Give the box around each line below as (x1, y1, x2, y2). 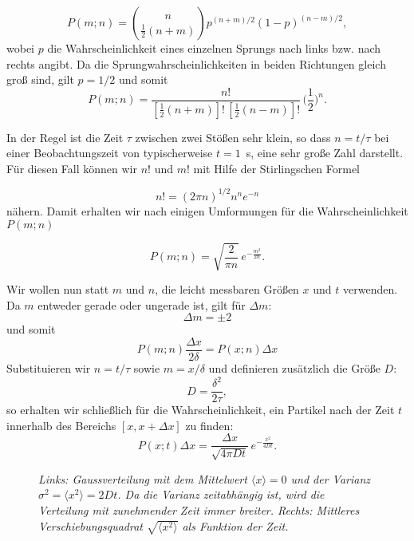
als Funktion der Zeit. (182, 517, 289, 534)
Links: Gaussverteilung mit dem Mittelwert (38, 470, 247, 487)
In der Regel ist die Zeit (6, 128, 124, 145)
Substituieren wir (6, 359, 91, 376)
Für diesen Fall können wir (6, 160, 137, 176)
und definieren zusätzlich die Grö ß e (208, 359, 380, 376)
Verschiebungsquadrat (38, 517, 143, 534)
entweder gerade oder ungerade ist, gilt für (37, 296, 246, 313)
